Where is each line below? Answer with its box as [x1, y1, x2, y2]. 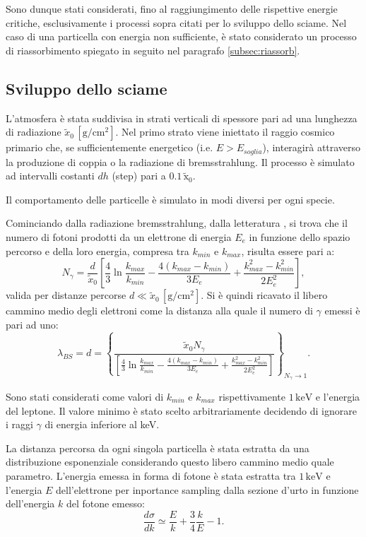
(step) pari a [112, 168, 166, 183]
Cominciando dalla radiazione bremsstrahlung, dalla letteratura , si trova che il [6, 216, 348, 230]
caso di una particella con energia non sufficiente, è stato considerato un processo [6, 29, 357, 44]
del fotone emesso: [66, 496, 145, 511]
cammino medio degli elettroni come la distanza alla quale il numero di [6, 303, 313, 318]
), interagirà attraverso [262, 140, 361, 155]
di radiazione [6, 124, 61, 139]
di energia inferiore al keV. [45, 417, 160, 432]
